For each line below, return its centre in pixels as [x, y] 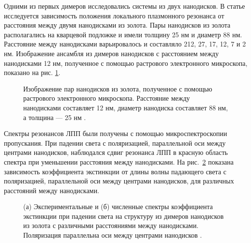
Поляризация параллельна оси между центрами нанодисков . [113, 235]
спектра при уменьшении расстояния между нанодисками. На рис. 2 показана [119, 161]
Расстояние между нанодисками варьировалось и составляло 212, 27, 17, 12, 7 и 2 [125, 44]
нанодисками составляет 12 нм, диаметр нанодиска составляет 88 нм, [126, 107]
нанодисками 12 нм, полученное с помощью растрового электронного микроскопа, [126, 63]
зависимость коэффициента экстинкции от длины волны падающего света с [115, 171]
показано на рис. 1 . [32, 72]
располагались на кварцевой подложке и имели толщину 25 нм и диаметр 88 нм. [123, 34]
